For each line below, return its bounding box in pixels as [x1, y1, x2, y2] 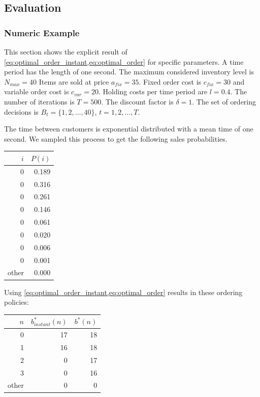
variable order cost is [4, 86, 69, 97]
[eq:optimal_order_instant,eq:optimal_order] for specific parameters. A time [4, 56, 244, 67]
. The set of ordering [192, 96, 256, 107]
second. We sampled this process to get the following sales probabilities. [4, 133, 227, 144]
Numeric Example [4, 26, 80, 39]
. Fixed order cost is [139, 76, 202, 87]
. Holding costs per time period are [98, 86, 208, 97]
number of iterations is [4, 96, 75, 107]
